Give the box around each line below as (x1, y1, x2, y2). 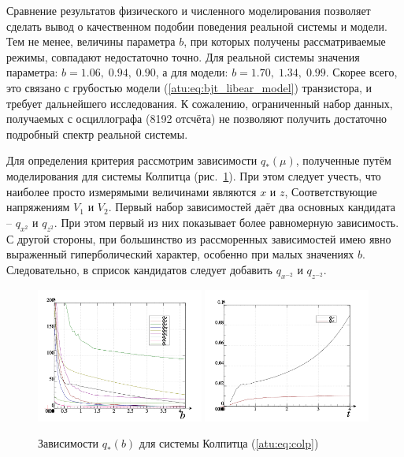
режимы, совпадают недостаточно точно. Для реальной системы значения (6, 48, 360, 65)
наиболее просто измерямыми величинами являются (6, 183, 257, 199)
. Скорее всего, (325, 64, 398, 80)
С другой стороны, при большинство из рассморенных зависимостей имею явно (6, 230, 391, 247)
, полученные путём (295, 152, 391, 169)
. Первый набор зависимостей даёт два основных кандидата (108, 199, 396, 215)
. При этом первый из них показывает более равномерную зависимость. (54, 214, 399, 230)
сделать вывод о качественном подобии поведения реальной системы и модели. (6, 17, 387, 34)
